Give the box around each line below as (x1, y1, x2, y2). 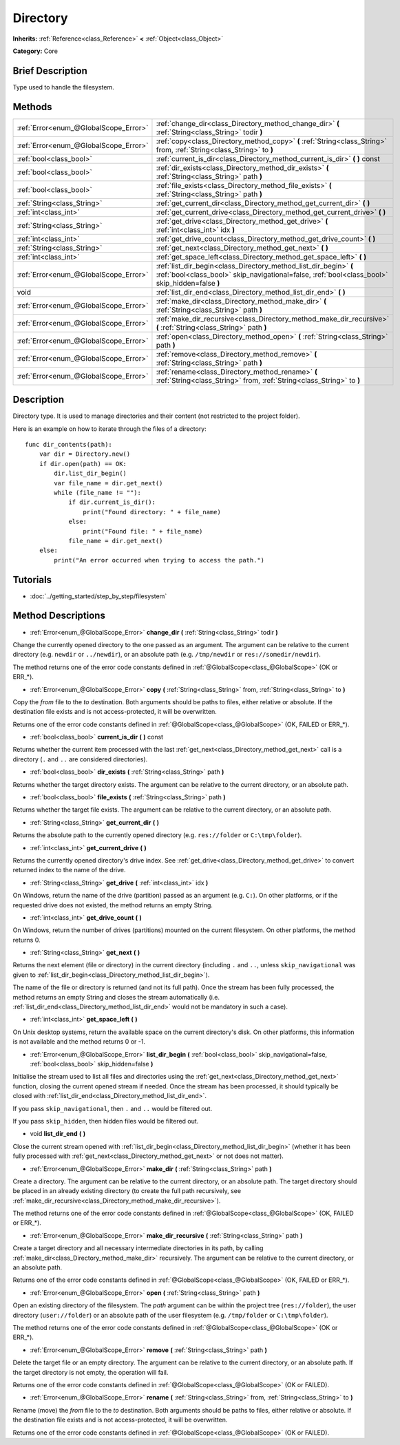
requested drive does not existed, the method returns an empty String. (12, 900, 213, 909)
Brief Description (12, 65, 87, 76)
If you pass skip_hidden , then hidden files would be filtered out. (12, 1117, 199, 1125)
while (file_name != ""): (54, 489, 141, 496)
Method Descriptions (12, 610, 106, 622)
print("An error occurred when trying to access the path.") (54, 556, 265, 564)
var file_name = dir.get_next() (54, 479, 163, 487)
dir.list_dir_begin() (54, 470, 127, 478)
